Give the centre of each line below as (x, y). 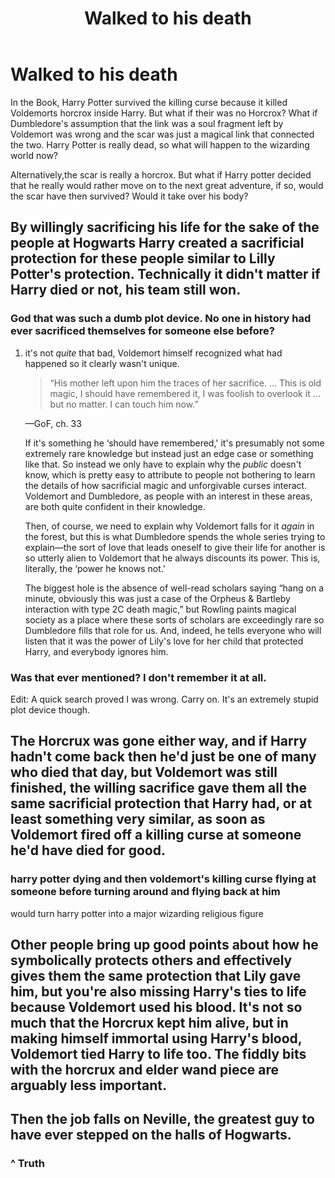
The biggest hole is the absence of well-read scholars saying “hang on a (174, 588)
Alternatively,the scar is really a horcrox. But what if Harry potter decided (161, 174)
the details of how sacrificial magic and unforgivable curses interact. (166, 485)
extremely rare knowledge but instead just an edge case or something (169, 453)
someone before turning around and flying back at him (145, 892)
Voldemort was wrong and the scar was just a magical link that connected (162, 134)
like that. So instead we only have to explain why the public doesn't (163, 464)
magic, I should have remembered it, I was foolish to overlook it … (185, 393)
